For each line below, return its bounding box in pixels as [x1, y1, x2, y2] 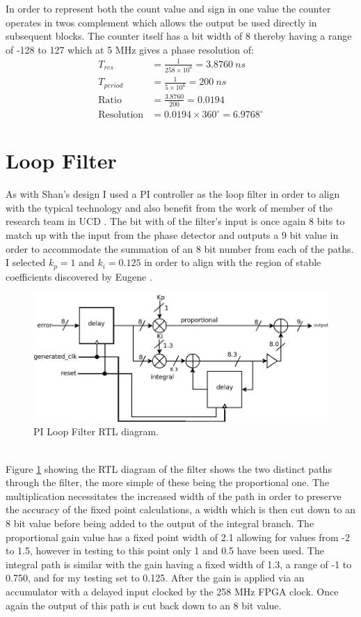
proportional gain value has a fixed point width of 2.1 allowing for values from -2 [6, 529, 351, 544]
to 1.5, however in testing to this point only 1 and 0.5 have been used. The [6, 543, 324, 558]
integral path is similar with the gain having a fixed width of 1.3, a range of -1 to [6, 556, 352, 571]
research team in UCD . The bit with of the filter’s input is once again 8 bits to [6, 214, 345, 228]
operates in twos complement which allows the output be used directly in [6, 15, 317, 29]
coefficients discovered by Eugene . [6, 269, 152, 283]
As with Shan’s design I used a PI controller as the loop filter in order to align [6, 187, 340, 201]
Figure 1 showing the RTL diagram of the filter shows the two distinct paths [6, 461, 332, 476]
